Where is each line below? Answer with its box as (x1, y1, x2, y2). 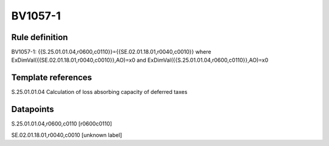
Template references (11, 73, 93, 83)
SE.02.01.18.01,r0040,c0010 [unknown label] (11, 131, 122, 139)
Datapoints (11, 104, 54, 114)
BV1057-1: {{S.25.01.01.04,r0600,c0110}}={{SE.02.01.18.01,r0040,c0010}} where (11, 48, 211, 56)
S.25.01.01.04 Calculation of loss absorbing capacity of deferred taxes (11, 88, 188, 96)
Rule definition (11, 32, 68, 42)
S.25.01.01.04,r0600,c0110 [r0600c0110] (11, 120, 112, 127)
